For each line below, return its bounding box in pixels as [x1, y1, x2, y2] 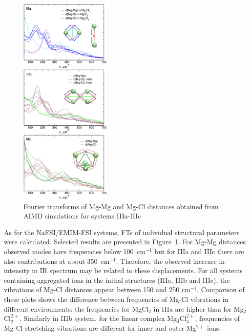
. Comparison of [197, 284, 245, 295]
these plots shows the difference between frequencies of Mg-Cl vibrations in [4, 294, 229, 304]
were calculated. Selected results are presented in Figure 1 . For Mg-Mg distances [4, 237, 246, 247]
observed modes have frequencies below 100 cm [4, 246, 146, 257]
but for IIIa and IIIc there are [154, 246, 244, 257]
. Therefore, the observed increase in [116, 256, 225, 266]
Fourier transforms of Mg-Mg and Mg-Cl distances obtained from [23, 201, 219, 211]
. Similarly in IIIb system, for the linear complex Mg [19, 313, 177, 323]
